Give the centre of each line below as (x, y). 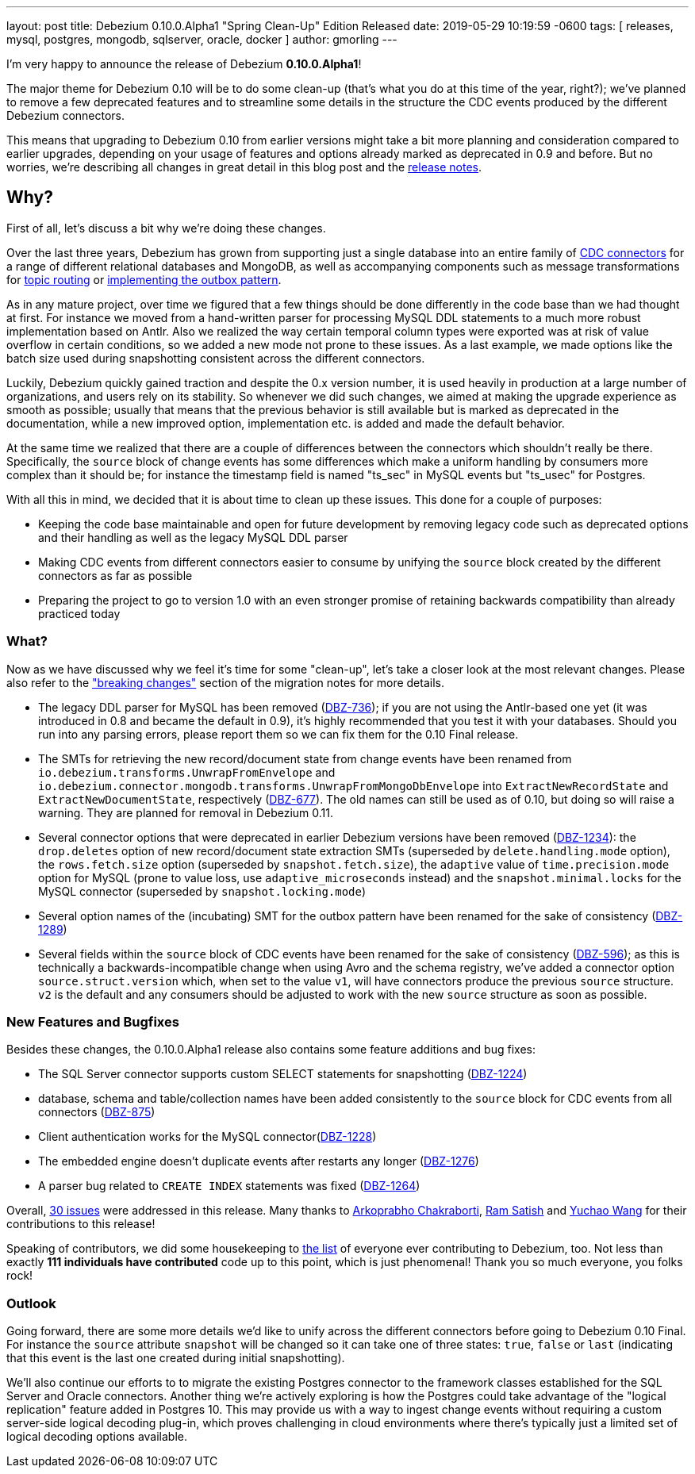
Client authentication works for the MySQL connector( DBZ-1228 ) (207, 1137)
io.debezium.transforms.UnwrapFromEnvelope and (187, 772)
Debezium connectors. (66, 115)
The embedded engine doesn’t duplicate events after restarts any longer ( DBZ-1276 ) (259, 1161)
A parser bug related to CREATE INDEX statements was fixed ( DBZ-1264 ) (229, 1186)
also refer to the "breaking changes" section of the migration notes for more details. (225, 682)
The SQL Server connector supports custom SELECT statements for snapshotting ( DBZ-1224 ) (283, 1074)
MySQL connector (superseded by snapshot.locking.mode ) (202, 891)
